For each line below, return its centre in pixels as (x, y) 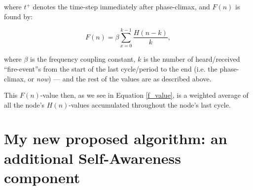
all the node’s (24, 104)
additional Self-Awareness (93, 158)
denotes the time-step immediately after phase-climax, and (121, 6)
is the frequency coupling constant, (83, 59)
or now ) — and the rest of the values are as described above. (120, 78)
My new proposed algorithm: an (116, 138)
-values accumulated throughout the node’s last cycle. (150, 104)
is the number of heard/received (192, 59)
